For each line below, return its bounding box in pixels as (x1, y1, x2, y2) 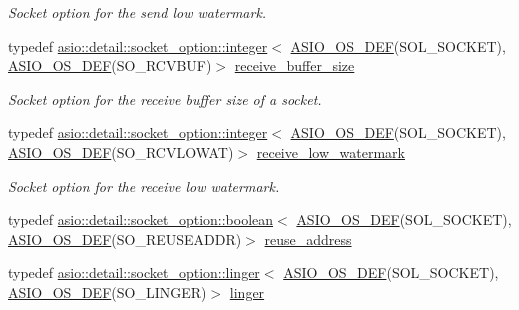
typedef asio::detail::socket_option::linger (8, 262, 260, 283)
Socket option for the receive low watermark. (8, 175, 280, 196)
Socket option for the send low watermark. (8, 2, 267, 22)
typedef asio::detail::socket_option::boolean (8, 209, 274, 230)
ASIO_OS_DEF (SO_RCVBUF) (8, 55, 212, 76)
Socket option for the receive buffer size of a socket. (8, 88, 322, 109)
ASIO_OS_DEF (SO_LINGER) (8, 281, 207, 302)
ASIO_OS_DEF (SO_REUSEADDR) (8, 228, 242, 249)
